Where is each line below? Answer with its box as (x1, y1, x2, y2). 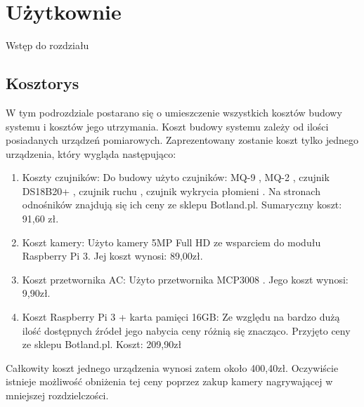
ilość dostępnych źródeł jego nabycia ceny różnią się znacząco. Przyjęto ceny (22, 323, 351, 338)
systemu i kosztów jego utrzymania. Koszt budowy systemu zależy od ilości (6, 119, 329, 133)
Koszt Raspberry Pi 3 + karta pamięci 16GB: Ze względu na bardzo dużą (22, 309, 340, 324)
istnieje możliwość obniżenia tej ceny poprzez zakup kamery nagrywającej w (6, 374, 333, 389)
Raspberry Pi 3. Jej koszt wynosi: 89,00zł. (22, 248, 203, 263)
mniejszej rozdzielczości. (6, 388, 109, 403)
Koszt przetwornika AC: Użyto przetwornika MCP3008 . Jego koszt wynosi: (22, 272, 349, 286)
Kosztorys (6, 72, 79, 94)
